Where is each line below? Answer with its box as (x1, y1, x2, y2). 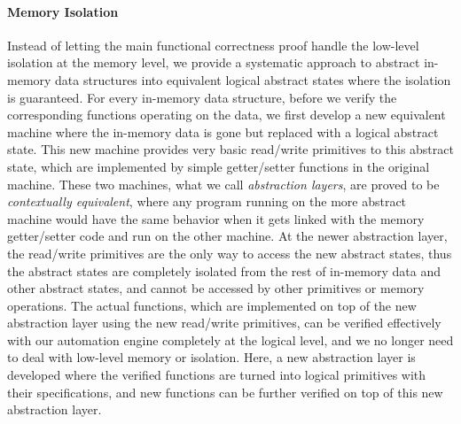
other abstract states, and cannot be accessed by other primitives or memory (7, 279, 425, 297)
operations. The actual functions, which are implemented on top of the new (7, 296, 417, 314)
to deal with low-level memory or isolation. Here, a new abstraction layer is (7, 348, 416, 366)
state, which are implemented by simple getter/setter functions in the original (7, 157, 430, 175)
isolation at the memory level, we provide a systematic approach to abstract (7, 53, 420, 72)
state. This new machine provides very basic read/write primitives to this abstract (7, 140, 454, 158)
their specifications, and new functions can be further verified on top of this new (7, 382, 443, 401)
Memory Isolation (7, 2, 119, 20)
